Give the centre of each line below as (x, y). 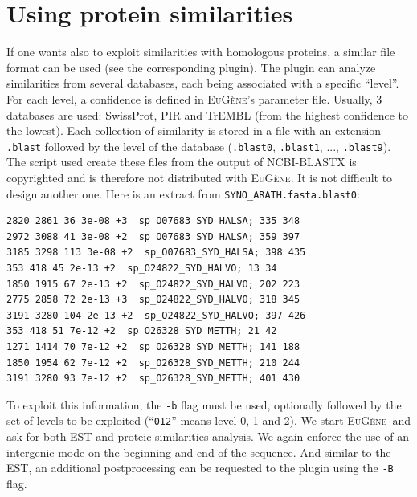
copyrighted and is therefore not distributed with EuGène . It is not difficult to (200, 177)
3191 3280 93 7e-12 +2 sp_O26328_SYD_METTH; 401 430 (153, 379)
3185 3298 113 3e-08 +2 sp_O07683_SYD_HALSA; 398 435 (156, 253)
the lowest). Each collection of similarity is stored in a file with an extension (194, 130)
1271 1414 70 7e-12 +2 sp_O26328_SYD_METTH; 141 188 (153, 346)
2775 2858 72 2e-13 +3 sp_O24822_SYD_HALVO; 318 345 (153, 300)
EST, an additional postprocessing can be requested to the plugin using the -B (200, 468)
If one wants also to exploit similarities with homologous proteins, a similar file (201, 52)
